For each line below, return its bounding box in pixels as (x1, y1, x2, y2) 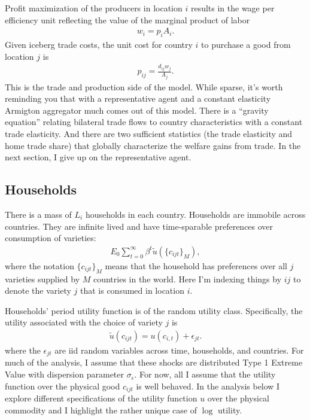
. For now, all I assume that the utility (134, 368, 276, 381)
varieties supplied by (5, 272, 80, 285)
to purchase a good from (201, 38, 291, 51)
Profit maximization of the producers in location (5, 2, 183, 14)
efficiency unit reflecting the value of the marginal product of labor (5, 13, 250, 26)
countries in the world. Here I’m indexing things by (93, 272, 282, 285)
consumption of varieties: (5, 232, 96, 244)
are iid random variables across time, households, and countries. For (54, 344, 304, 357)
